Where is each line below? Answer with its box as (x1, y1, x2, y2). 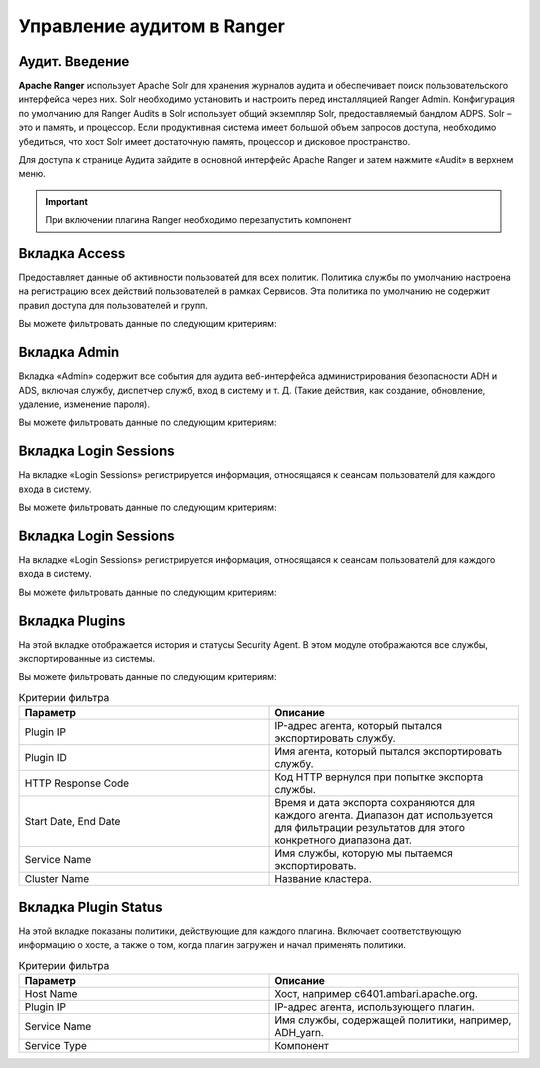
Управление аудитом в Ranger (18, 15, 285, 37)
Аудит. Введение (18, 53, 130, 70)
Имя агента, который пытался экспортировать (274, 745, 503, 759)
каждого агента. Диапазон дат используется (274, 808, 494, 822)
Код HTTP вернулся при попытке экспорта (274, 770, 484, 784)
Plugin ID (24, 751, 67, 765)
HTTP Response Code (24, 776, 130, 790)
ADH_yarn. (274, 1025, 324, 1039)
